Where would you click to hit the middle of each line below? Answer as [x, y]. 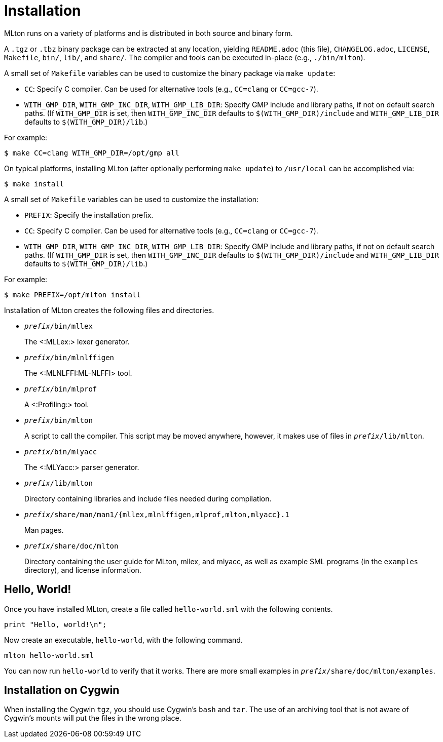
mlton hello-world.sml [49, 655]
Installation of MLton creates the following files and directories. [109, 310]
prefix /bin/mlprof [61, 389]
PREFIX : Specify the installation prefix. [89, 215]
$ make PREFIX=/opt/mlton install [72, 295]
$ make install [34, 184]
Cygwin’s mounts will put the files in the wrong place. [93, 718]
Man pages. [44, 530]
